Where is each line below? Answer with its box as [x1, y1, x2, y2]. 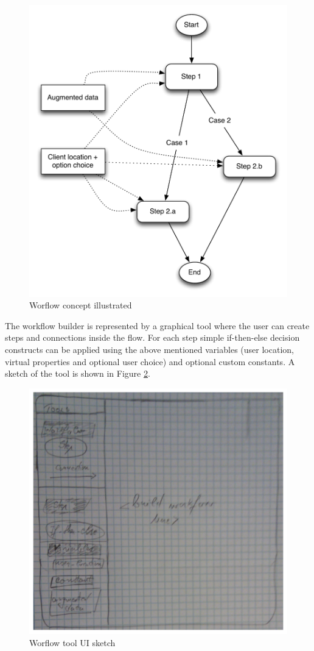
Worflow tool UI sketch [29, 636, 116, 649]
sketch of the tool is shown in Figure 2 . [5, 367, 150, 380]
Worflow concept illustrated [29, 299, 132, 311]
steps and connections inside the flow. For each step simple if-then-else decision [5, 331, 300, 344]
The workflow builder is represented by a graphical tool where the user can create [5, 319, 310, 332]
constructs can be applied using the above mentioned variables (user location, [5, 343, 294, 356]
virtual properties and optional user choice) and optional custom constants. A [5, 355, 295, 368]
